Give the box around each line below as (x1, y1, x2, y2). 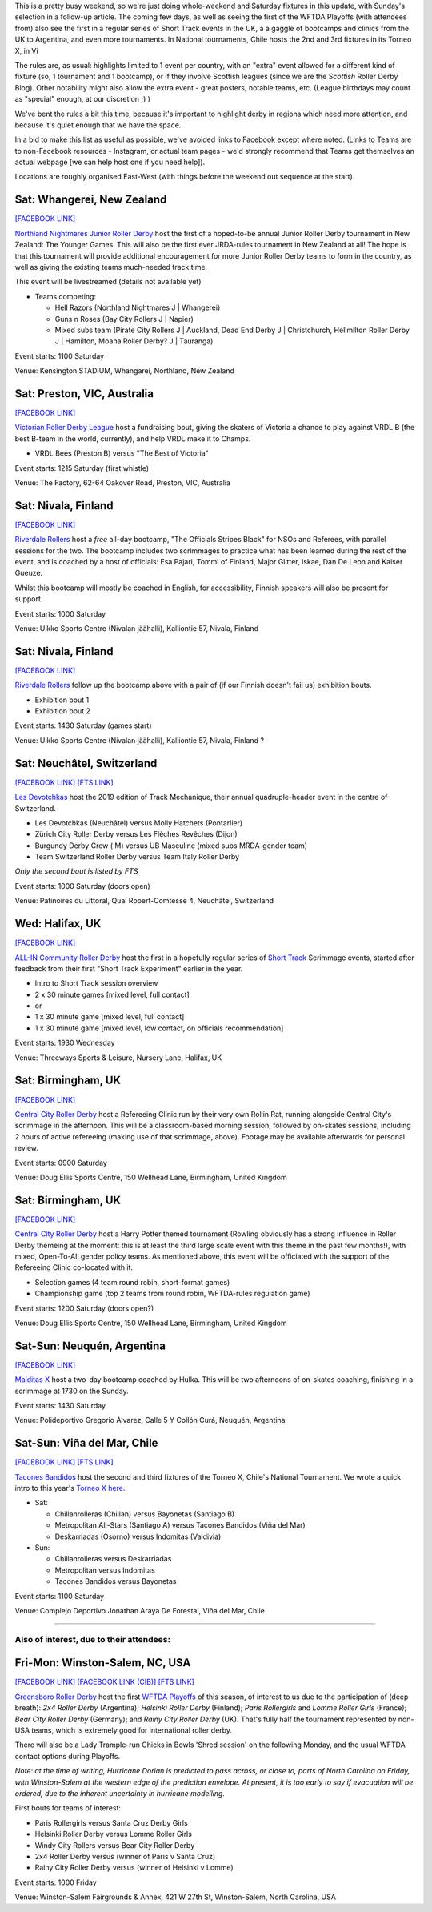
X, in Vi (14, 46, 39, 55)
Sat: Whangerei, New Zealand (14, 193, 167, 207)
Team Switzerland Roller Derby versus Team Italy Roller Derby (34, 852, 240, 862)
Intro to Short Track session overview (34, 978, 158, 988)
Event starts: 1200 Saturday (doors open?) (14, 1303, 154, 1313)
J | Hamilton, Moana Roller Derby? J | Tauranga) (54, 336, 214, 346)
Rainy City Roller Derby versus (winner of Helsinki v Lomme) (34, 1862, 234, 1873)
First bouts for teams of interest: (14, 1803, 122, 1813)
